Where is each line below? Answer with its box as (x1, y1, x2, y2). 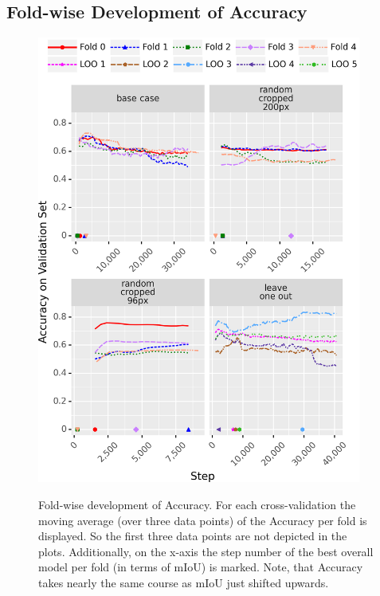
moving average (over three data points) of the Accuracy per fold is (38, 512, 367, 528)
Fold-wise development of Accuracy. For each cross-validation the (38, 496, 356, 512)
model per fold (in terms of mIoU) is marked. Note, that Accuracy (38, 559, 363, 575)
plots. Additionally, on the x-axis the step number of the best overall (38, 543, 374, 559)
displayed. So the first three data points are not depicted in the (38, 527, 347, 544)
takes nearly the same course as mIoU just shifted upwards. (38, 574, 329, 590)
